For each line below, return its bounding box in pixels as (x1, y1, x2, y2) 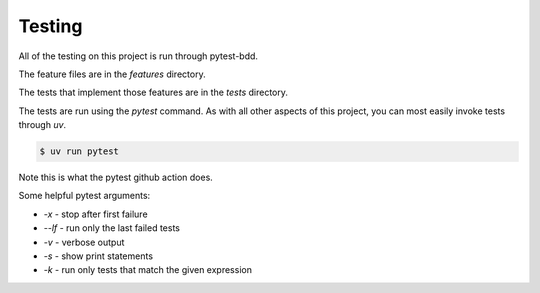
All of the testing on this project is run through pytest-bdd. (18, 50, 259, 62)
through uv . (18, 119, 67, 131)
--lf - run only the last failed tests (43, 222, 180, 234)
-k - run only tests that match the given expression (43, 264, 252, 276)
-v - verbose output (43, 236, 125, 248)
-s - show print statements (43, 250, 154, 262)
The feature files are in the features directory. (18, 68, 206, 80)
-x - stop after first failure (43, 208, 149, 220)
